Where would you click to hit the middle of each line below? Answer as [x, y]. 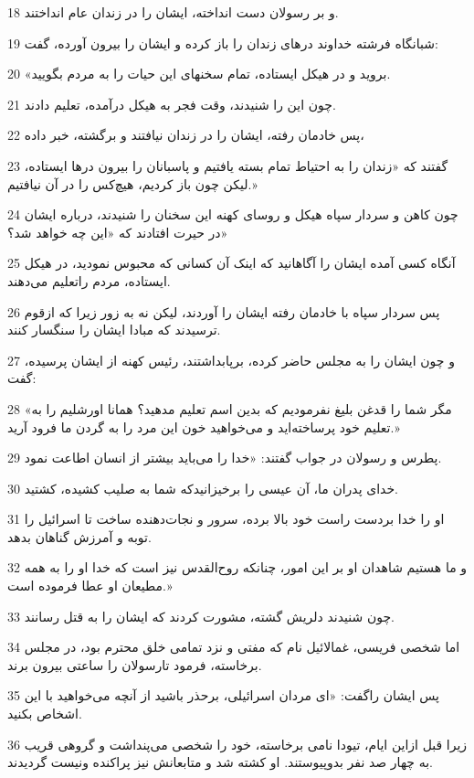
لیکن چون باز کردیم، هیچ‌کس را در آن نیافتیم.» [132, 183]
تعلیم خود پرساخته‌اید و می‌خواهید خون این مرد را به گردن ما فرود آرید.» [204, 426]
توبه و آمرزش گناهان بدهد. [79, 536]
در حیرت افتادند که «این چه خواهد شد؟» [118, 232]
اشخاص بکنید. [45, 714]
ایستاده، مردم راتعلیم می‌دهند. [89, 280]
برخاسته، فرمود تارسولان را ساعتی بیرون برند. [135, 664]
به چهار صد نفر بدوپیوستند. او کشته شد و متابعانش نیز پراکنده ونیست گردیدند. [220, 762]
